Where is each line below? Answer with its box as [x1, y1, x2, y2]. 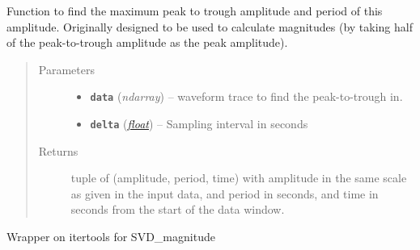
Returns [38, 142, 78, 159]
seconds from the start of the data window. [70, 201, 285, 218]
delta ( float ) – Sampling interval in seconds [90, 115, 308, 132]
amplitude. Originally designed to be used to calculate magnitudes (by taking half [6, 18, 413, 35]
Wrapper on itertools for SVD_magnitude [6, 228, 215, 245]
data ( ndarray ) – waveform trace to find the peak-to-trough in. [90, 88, 403, 105]
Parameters [38, 60, 95, 77]
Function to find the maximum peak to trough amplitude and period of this [6, 2, 383, 19]
